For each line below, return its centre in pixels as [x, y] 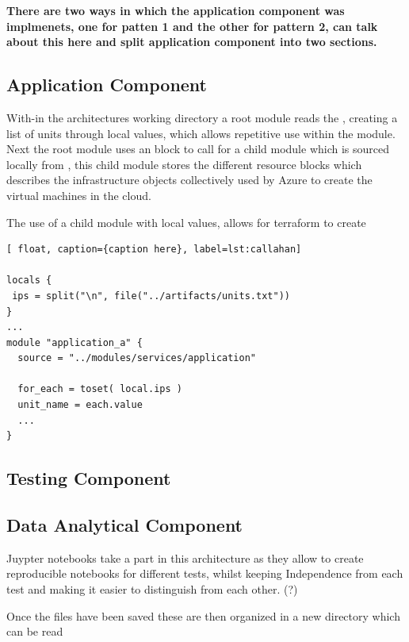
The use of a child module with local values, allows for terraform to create [186, 222]
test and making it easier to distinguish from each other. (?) [152, 589]
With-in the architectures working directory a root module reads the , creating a [202, 117]
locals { [29, 281]
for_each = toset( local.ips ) [100, 389]
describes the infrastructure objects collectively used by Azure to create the [189, 180]
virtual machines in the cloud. [79, 195]
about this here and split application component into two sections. [192, 42]
